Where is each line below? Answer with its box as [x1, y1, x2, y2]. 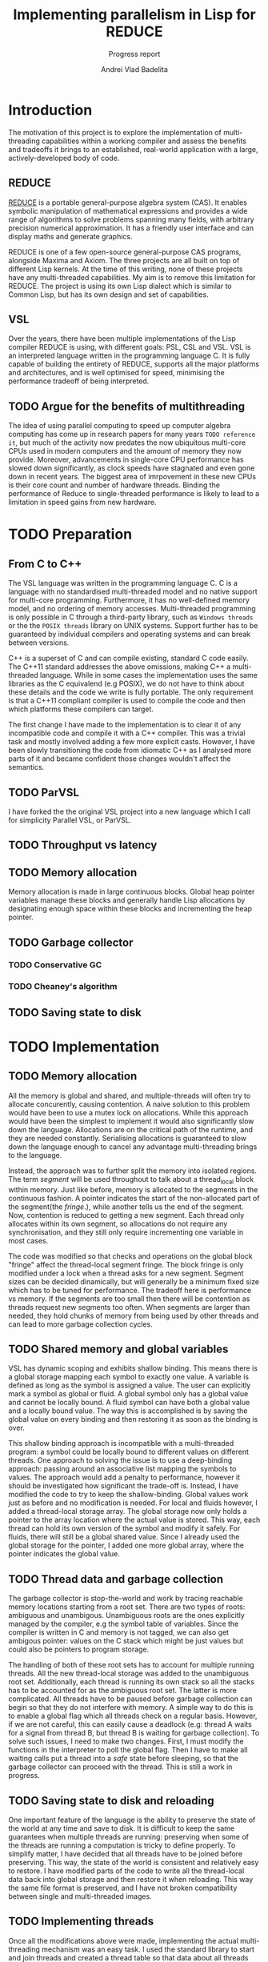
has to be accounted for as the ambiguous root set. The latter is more [8, 1686, 238, 1696]
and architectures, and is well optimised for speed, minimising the [8, 368, 226, 378]
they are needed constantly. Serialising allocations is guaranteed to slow [8, 1133, 246, 1143]
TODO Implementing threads [8, 1915, 154, 1928]
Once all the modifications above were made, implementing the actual [8, 1936, 238, 1945]
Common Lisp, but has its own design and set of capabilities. [8, 290, 210, 299]
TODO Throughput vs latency [8, 839, 158, 852]
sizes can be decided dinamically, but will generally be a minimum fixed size [8, 1276, 260, 1286]
